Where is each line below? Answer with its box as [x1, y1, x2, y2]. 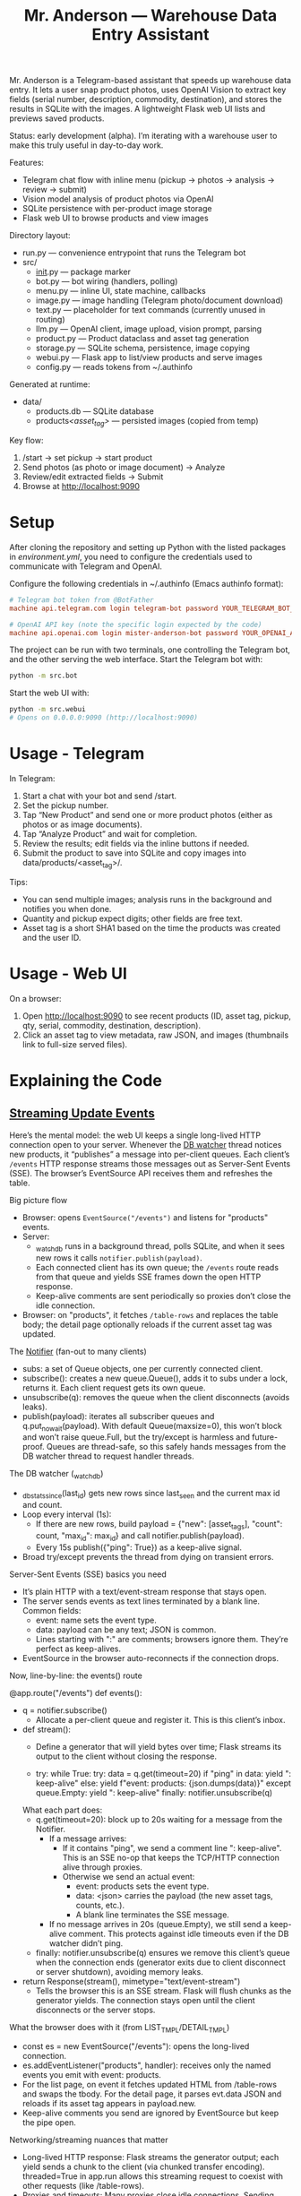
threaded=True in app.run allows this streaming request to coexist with [21, 2171, 284, 2182]
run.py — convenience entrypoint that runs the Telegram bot [21, 247, 246, 258]
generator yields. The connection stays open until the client [35, 1994, 255, 2005]
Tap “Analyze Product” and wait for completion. [21, 828, 198, 839]
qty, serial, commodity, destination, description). [21, 1020, 202, 1030]
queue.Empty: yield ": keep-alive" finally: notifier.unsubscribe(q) [35, 1787, 273, 1797]
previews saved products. [9, 113, 105, 124]
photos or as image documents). [21, 819, 143, 830]
